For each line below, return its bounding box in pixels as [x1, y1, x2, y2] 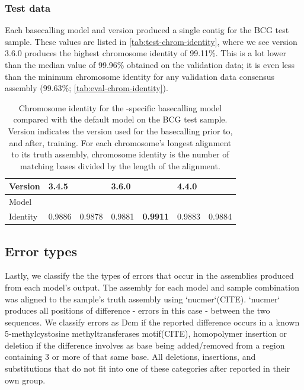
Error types [5, 241, 78, 260]
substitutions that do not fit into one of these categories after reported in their [5, 362, 290, 375]
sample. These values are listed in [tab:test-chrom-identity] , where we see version [5, 35, 297, 47]
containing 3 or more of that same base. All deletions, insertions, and [5, 350, 256, 363]
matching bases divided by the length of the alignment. [20, 159, 220, 172]
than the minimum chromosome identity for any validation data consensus [5, 70, 274, 82]
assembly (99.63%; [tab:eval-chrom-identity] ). [5, 82, 168, 94]
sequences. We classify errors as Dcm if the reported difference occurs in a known [5, 315, 300, 328]
